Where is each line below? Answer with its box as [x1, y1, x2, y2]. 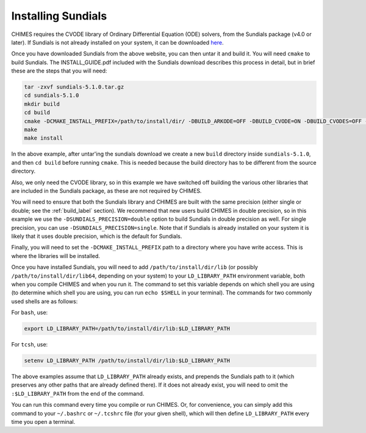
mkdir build [24, 101, 60, 107]
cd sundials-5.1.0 [24, 92, 79, 99]
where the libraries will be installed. [11, 252, 101, 259]
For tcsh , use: [11, 341, 48, 348]
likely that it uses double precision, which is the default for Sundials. [11, 232, 182, 240]
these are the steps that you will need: [11, 67, 107, 74]
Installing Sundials [11, 9, 107, 23]
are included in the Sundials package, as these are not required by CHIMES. [11, 187, 202, 195]
